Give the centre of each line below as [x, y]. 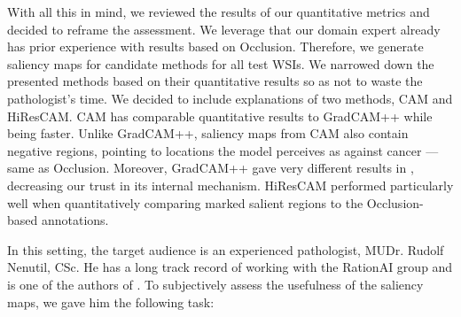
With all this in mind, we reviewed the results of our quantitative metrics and [219, 12]
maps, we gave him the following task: [111, 302]
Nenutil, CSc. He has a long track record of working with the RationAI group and [230, 267]
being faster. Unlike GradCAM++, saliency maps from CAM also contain [208, 133]
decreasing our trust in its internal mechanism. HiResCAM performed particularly [230, 185]
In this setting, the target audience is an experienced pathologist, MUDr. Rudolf [226, 249]
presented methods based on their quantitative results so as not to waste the [215, 81]
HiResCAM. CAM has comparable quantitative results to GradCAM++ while [220, 116]
